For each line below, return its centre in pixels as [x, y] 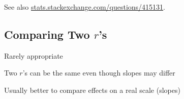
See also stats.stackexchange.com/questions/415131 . [85, 7]
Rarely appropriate [34, 55]
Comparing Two [47, 34]
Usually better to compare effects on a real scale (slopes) [92, 90]
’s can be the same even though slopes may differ [99, 73]
